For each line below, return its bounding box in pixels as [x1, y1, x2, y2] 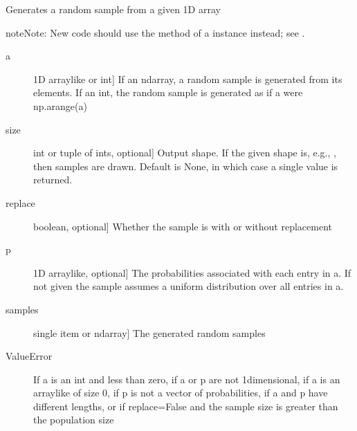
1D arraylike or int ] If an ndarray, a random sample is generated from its [33, 71, 342, 86]
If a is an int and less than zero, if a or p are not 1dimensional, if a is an [33, 372, 340, 386]
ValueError [6, 349, 53, 363]
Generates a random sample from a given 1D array [6, 2, 221, 16]
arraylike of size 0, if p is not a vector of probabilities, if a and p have [33, 385, 328, 400]
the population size [33, 412, 114, 427]
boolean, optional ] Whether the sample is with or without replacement [33, 219, 332, 233]
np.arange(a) [33, 98, 87, 113]
